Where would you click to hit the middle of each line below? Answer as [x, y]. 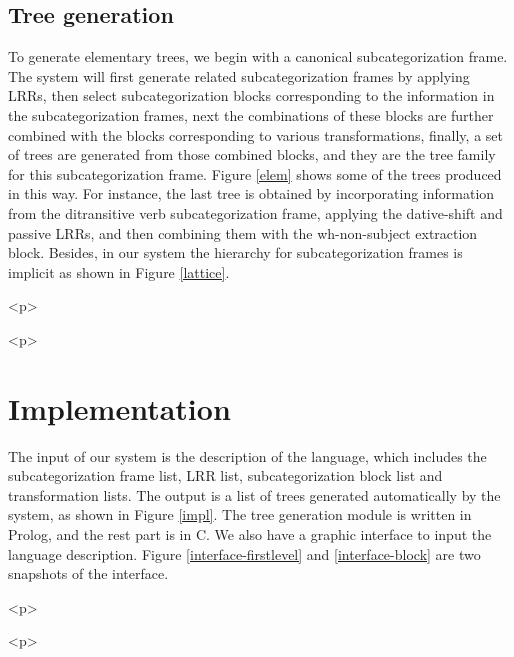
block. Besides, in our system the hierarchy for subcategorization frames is [235, 252]
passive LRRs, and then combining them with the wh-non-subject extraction [243, 232]
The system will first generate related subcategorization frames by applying [239, 75]
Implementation [119, 407]
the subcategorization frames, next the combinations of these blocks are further [251, 114]
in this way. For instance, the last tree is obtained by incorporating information [251, 193]
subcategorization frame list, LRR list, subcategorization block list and [225, 475]
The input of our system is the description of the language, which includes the [247, 455]
